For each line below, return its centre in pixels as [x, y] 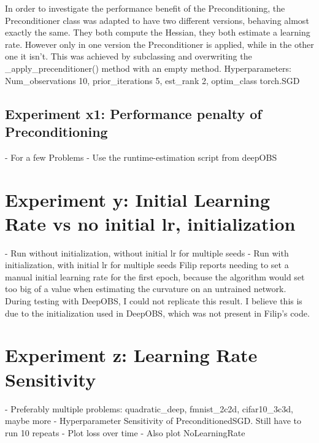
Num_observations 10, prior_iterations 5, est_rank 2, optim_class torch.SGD [152, 80]
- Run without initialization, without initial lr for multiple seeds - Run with [147, 252]
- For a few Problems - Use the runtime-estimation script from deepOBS [141, 157]
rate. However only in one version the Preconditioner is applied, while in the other [159, 44]
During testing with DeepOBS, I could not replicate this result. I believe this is [154, 301]
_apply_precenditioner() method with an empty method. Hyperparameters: [148, 68]
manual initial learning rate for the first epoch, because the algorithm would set [155, 276]
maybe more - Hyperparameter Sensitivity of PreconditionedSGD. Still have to [153, 421]
